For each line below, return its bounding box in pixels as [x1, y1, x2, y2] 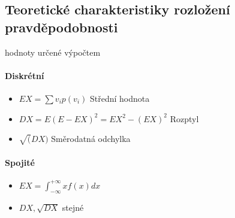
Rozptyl [170, 112, 199, 125]
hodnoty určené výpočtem [5, 46, 101, 58]
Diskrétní [5, 69, 44, 81]
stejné [62, 201, 84, 213]
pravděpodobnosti [5, 17, 118, 36]
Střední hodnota [89, 92, 150, 104]
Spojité [5, 156, 35, 168]
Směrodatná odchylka [51, 132, 131, 145]
